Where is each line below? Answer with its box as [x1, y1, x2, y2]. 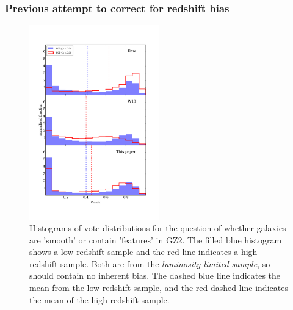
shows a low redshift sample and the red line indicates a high [29, 245, 258, 258]
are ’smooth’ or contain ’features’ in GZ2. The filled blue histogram [29, 233, 282, 246]
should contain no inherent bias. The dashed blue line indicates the [29, 269, 281, 282]
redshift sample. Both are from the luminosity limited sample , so [29, 257, 270, 270]
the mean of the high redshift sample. [29, 293, 170, 306]
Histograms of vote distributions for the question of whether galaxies [29, 222, 286, 234]
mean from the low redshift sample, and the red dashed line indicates [29, 281, 288, 294]
